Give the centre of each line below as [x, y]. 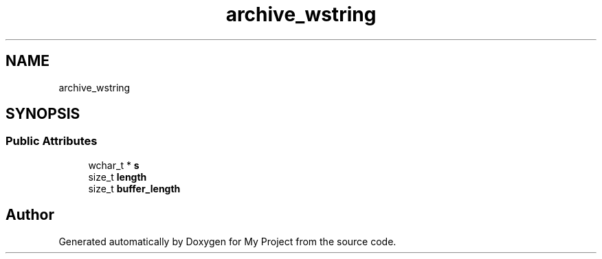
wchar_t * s [114, 165]
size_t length [118, 177]
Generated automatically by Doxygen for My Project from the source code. [227, 241]
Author [30, 215]
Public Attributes [52, 141]
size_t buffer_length [134, 188]
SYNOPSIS [43, 114]
